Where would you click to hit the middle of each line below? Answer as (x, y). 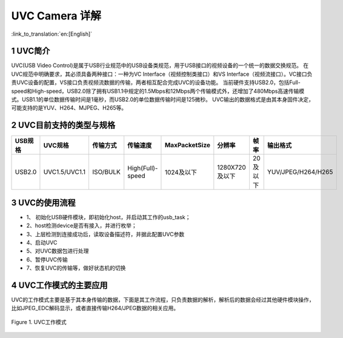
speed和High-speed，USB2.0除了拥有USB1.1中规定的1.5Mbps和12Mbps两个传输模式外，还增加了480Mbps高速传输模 (158, 91)
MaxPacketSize (188, 145)
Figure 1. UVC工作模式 (39, 322)
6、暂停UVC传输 (47, 259)
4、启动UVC (42, 243)
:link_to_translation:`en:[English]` (52, 34)
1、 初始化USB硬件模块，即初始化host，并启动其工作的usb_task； (108, 217)
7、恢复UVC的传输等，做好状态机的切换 (76, 268)
